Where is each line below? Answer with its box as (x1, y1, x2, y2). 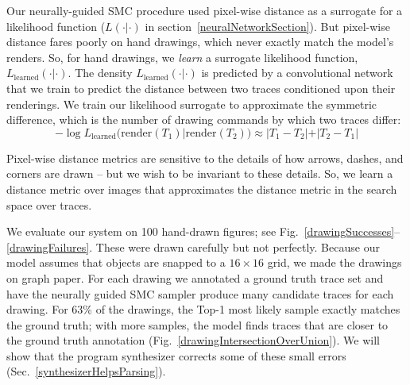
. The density (68, 64, 133, 81)
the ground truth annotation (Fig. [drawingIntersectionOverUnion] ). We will (6, 332, 380, 348)
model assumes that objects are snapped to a (6, 254, 226, 271)
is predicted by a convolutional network (201, 64, 393, 81)
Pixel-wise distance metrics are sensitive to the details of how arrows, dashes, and (6, 149, 404, 166)
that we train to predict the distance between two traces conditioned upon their (6, 79, 396, 96)
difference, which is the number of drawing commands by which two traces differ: (6, 111, 401, 128)
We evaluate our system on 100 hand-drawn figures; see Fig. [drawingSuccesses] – (6, 223, 400, 240)
